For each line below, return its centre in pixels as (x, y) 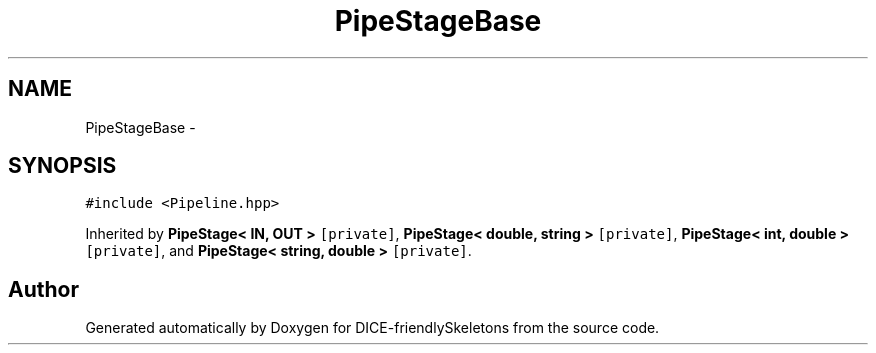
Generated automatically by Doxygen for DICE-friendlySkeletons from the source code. (372, 328)
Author (43, 289)
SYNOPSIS (62, 166)
